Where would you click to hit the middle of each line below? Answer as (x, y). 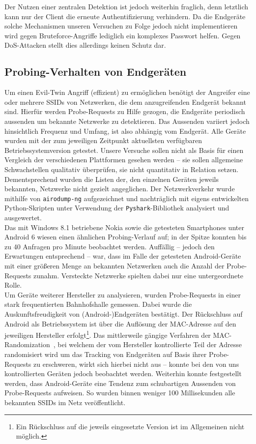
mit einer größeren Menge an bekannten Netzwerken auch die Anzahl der (114, 265)
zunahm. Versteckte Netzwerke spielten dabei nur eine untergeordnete (138, 275)
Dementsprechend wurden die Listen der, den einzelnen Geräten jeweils (112, 179)
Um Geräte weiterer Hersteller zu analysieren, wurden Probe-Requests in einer (123, 294)
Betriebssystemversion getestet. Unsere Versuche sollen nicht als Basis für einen (124, 150)
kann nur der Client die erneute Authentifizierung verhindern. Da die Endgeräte (125, 16)
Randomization (27, 344)
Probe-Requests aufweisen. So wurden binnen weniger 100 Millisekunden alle (120, 393)
